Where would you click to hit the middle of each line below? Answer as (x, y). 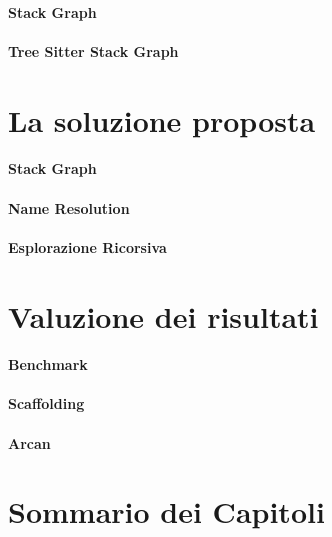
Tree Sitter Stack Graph (93, 50)
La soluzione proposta (162, 119)
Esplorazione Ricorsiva (87, 246)
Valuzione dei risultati (163, 315)
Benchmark (48, 364)
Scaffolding (46, 403)
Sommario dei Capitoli (166, 511)
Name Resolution (69, 207)
